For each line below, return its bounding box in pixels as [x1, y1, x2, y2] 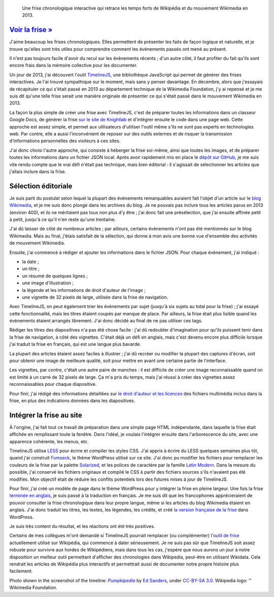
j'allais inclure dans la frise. [9, 168, 66, 175]
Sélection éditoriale [9, 182, 73, 190]
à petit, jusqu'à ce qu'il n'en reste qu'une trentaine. [9, 216, 116, 223]
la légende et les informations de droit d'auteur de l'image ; [22, 287, 146, 293]
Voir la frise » [9, 25, 53, 34]
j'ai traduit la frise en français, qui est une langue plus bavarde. [9, 341, 142, 347]
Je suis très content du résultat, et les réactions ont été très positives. [9, 523, 155, 529]
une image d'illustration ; [22, 280, 74, 286]
